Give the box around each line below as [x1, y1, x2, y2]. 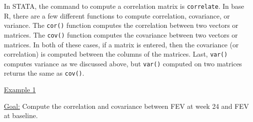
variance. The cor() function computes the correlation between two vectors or [4, 20, 238, 30]
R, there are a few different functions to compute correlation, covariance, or [4, 10, 230, 20]
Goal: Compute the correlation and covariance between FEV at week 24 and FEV [4, 101, 249, 111]
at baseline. [4, 110, 38, 121]
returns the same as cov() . [4, 68, 84, 78]
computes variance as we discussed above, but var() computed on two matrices [4, 58, 242, 68]
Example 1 [4, 84, 36, 95]
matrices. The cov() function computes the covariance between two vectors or [4, 29, 238, 40]
